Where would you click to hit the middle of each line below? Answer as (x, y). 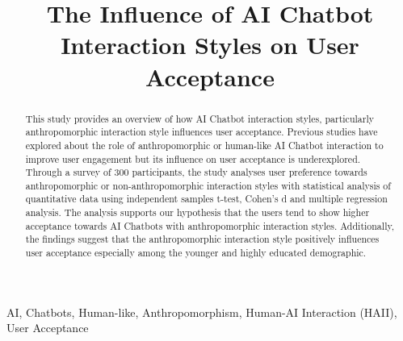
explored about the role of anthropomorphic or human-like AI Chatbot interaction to (204, 145)
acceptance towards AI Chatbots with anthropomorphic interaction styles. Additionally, (210, 225)
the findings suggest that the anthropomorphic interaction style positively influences (202, 239)
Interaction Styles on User (210, 45)
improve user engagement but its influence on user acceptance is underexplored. (193, 158)
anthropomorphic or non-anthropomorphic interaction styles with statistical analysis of (208, 185)
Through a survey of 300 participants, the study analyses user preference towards (196, 172)
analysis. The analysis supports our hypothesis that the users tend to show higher (197, 212)
